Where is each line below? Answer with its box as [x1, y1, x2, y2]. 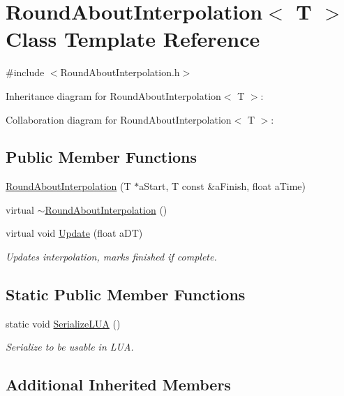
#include [6, 65, 45, 80]
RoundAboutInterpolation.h [60, 65, 180, 80]
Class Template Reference [6, 24, 260, 53]
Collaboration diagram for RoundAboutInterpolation [6, 112, 232, 126]
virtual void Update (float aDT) [6, 226, 143, 240]
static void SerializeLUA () [6, 316, 121, 330]
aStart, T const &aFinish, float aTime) [139, 179, 306, 193]
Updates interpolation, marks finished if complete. [6, 249, 217, 264]
